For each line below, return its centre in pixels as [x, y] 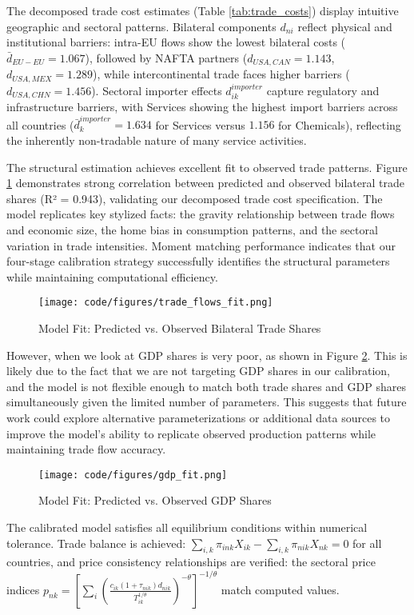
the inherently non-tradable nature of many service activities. [157, 140]
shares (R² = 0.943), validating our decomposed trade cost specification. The [195, 198]
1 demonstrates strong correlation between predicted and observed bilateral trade [206, 183]
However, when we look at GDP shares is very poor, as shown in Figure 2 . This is [207, 355]
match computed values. [280, 589]
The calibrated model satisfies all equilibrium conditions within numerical [187, 527]
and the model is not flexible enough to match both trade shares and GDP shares [206, 386]
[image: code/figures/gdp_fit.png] [133, 475]
